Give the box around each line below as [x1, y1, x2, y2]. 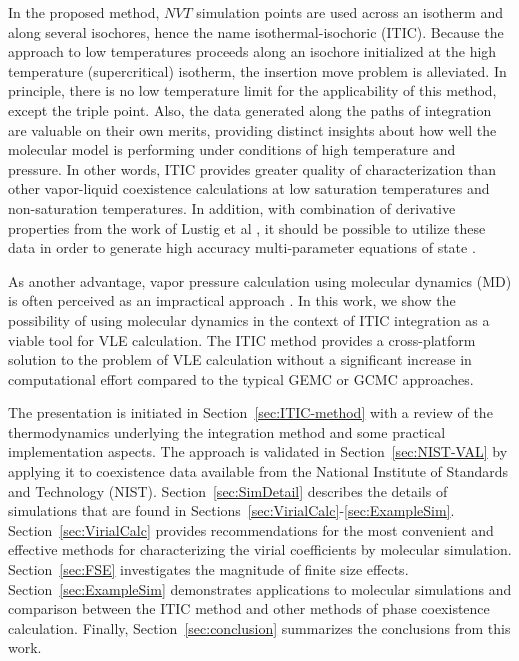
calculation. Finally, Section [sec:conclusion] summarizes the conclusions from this [8, 617, 511, 638]
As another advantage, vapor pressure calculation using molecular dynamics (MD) [8, 270, 512, 291]
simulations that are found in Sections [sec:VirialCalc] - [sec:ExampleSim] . [8, 500, 455, 521]
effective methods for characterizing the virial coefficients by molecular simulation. [8, 539, 512, 560]
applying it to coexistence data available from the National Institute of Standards [8, 461, 509, 482]
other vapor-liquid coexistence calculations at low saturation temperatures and [8, 178, 490, 199]
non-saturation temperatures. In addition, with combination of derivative [8, 197, 456, 218]
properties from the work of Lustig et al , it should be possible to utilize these [8, 217, 486, 238]
